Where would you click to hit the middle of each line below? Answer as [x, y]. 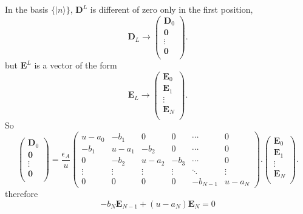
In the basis [27, 9]
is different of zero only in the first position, [172, 9]
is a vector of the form [76, 65]
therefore [22, 194]
